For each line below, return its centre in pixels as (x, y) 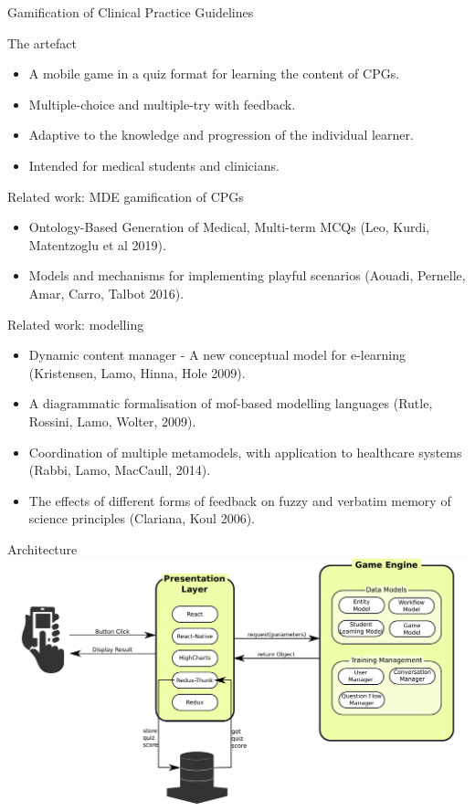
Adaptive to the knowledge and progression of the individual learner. (221, 135)
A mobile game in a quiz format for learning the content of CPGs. (214, 74)
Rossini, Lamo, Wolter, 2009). (112, 421)
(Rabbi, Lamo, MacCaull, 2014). (120, 470)
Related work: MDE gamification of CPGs (126, 196)
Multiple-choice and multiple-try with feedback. (162, 104)
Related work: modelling (76, 324)
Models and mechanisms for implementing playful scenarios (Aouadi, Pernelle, (247, 275)
